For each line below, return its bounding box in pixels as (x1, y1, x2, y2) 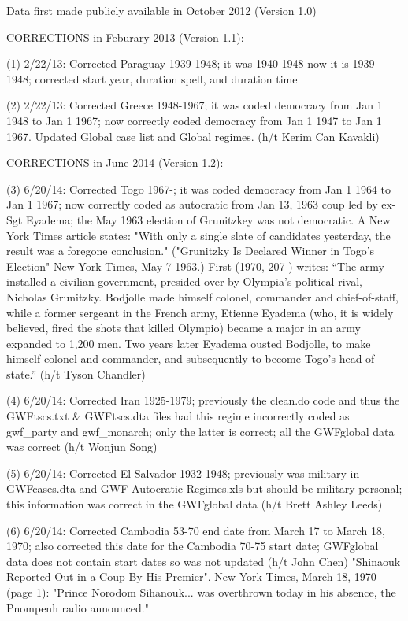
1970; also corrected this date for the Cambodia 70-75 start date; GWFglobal (6, 538, 379, 554)
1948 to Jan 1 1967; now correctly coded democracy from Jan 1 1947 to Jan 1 (6, 112, 382, 128)
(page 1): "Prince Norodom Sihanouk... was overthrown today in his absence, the (6, 584, 396, 600)
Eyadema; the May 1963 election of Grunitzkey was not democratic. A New (25, 211, 391, 227)
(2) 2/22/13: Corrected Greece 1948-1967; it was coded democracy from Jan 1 (6, 97, 383, 113)
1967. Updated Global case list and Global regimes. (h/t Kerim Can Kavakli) (6, 128, 380, 144)
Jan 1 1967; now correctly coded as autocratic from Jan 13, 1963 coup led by (6, 196, 378, 213)
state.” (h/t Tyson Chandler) (6, 365, 146, 382)
